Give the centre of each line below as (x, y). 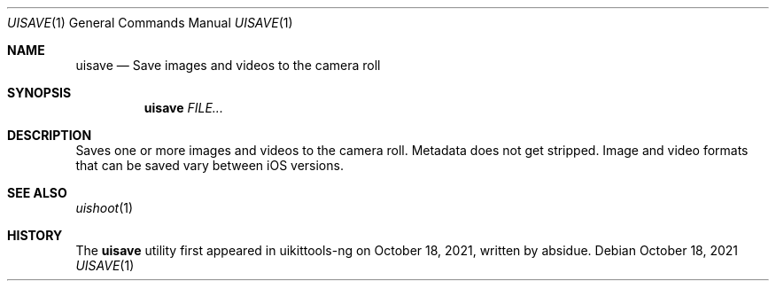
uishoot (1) (105, 208)
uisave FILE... (183, 108)
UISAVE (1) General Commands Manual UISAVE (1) (150, 23)
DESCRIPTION (50, 135)
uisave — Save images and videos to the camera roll (228, 65)
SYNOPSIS (39, 93)
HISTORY (35, 235)
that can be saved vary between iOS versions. (210, 165)
